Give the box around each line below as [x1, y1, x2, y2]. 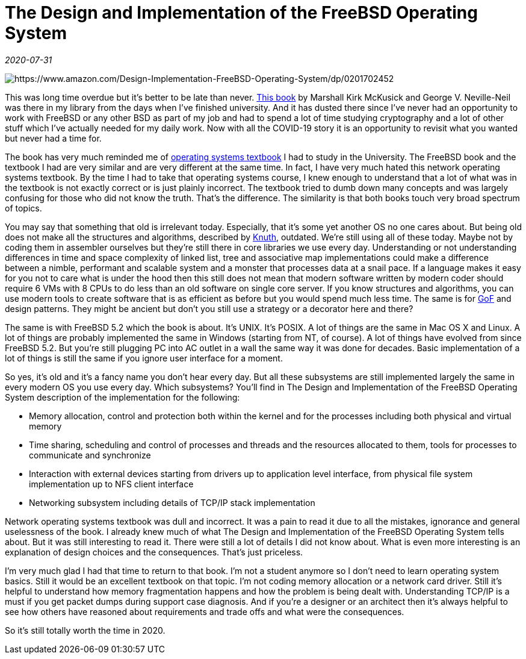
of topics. [5, 202, 42, 213]
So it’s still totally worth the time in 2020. [5, 625, 166, 636]
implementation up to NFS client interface [29, 478, 194, 489]
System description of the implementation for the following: [5, 392, 240, 402]
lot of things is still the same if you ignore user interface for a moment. [5, 352, 283, 363]
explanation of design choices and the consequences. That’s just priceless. [5, 546, 303, 557]
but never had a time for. [5, 133, 102, 143]
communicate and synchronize [29, 449, 151, 460]
